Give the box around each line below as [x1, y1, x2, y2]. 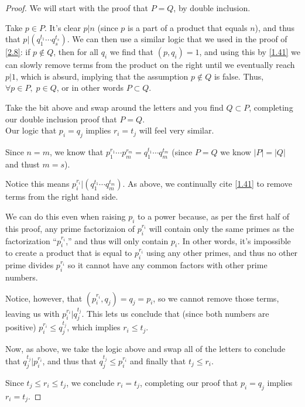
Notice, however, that [5, 292, 83, 304]
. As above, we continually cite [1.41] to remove [122, 177, 292, 190]
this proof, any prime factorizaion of [5, 222, 135, 234]
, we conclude [66, 376, 115, 388]
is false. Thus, [214, 70, 264, 82]
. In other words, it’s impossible [177, 234, 291, 247]
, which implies [67, 321, 121, 333]
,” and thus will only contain [66, 234, 169, 247]
